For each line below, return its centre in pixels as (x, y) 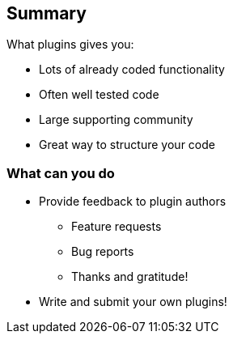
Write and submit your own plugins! (133, 302)
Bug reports (103, 252)
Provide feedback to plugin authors (133, 202)
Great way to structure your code (127, 145)
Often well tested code (99, 95)
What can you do (61, 173)
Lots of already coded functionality (132, 70)
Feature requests (116, 227)
